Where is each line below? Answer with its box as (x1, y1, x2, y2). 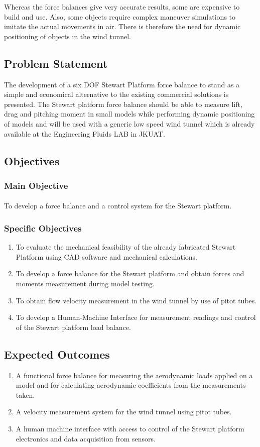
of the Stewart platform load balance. (16, 321, 131, 332)
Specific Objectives (4, 221, 82, 234)
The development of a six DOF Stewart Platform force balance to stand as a (4, 79, 240, 89)
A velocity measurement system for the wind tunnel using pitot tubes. (16, 406, 232, 417)
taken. (16, 389, 35, 400)
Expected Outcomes (4, 346, 110, 362)
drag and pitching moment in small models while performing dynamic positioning (4, 108, 255, 119)
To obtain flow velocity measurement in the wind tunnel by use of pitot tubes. (16, 295, 257, 305)
